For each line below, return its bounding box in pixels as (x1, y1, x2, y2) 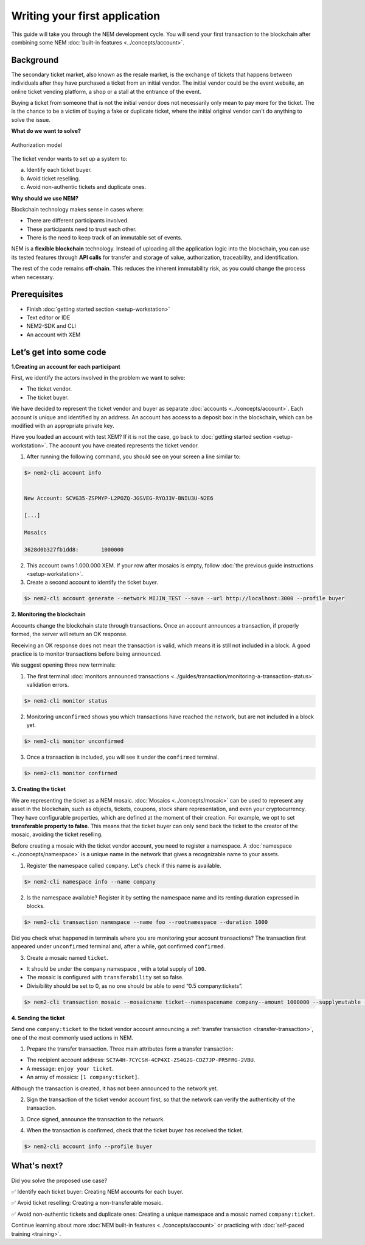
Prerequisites (11, 289, 63, 300)
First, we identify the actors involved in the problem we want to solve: (11, 374, 186, 381)
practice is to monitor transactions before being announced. (11, 650, 162, 658)
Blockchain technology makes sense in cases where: (11, 205, 144, 213)
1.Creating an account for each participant (11, 363, 121, 370)
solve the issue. (11, 116, 51, 123)
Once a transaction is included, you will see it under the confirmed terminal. (26, 753, 219, 761)
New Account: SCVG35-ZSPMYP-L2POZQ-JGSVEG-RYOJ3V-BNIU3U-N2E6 (24, 495, 214, 502)
